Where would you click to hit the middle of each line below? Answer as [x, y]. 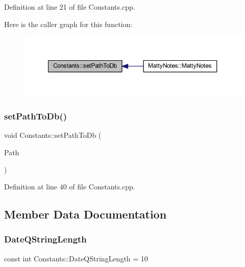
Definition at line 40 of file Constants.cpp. [70, 187]
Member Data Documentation [85, 214]
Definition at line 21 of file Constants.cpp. [70, 7]
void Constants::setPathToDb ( [53, 135]
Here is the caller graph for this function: [68, 24]
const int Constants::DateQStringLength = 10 [76, 258]
